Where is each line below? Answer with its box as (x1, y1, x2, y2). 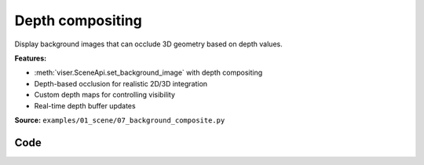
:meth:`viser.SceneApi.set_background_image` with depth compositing (34, 68, 263, 78)
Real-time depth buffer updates (34, 101, 137, 110)
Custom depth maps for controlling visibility (34, 90, 176, 100)
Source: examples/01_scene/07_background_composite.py (14, 115, 225, 125)
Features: (14, 53, 47, 63)
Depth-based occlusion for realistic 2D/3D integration (34, 79, 208, 88)
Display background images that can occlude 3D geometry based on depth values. (14, 39, 283, 49)
